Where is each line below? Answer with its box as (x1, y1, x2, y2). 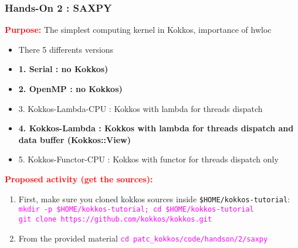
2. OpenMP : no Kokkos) (18, 83, 123, 94)
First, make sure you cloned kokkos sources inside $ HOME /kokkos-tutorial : (18, 192, 290, 205)
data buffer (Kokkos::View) (18, 133, 131, 145)
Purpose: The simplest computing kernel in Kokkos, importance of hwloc (5, 23, 272, 36)
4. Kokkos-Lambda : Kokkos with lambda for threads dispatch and (18, 122, 294, 134)
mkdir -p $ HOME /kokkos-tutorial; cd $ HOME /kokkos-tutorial (18, 205, 254, 214)
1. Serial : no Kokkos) (18, 63, 109, 75)
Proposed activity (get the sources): (5, 172, 153, 185)
